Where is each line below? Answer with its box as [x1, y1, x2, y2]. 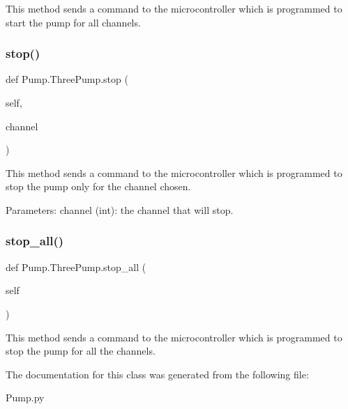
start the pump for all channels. [6, 15, 141, 29]
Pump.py [6, 390, 45, 405]
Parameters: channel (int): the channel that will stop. [6, 202, 234, 217]
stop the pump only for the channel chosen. [6, 179, 191, 194]
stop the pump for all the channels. [6, 344, 156, 358]
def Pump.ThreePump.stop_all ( [6, 259, 146, 274]
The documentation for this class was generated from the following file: [6, 366, 309, 381]
